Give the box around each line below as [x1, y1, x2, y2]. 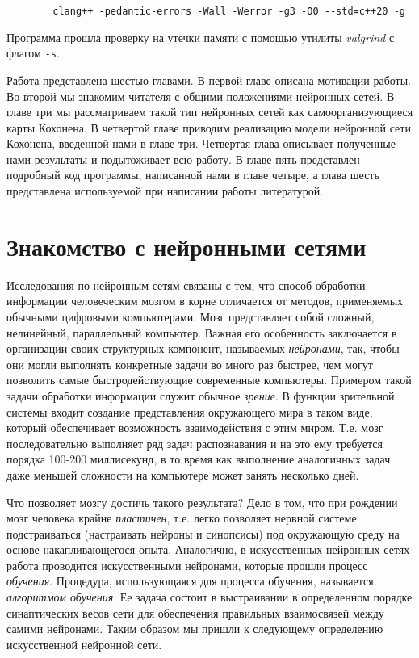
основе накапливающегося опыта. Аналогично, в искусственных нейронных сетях [6, 541, 410, 558]
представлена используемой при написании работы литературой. [6, 182, 324, 199]
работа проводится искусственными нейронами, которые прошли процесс [6, 556, 368, 573]
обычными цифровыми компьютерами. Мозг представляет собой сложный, [6, 308, 375, 325]
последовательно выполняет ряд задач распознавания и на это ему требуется [6, 434, 383, 451]
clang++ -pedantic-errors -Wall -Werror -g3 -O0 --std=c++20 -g [52, 6, 405, 17]
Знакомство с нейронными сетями [6, 229, 367, 262]
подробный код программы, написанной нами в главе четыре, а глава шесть [6, 166, 379, 183]
